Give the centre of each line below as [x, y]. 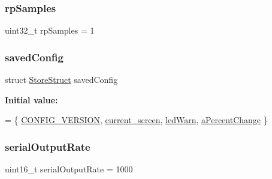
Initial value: [31, 99]
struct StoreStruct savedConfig [61, 80]
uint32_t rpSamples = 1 [50, 30]
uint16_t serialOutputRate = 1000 [69, 169]
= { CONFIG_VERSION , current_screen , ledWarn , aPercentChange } [136, 120]
